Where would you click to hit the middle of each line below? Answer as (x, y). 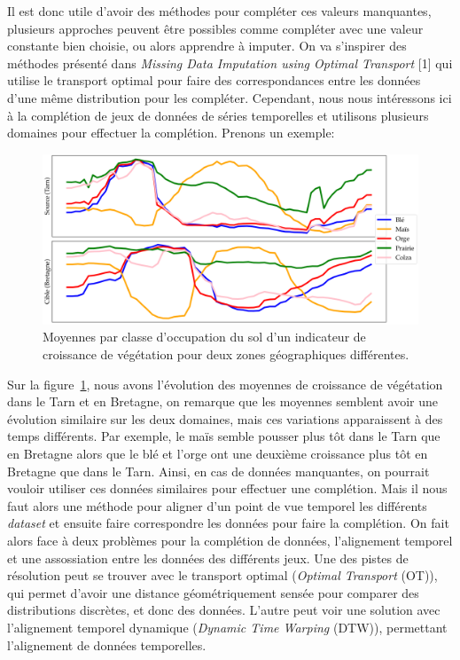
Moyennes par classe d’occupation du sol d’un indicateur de (204, 337)
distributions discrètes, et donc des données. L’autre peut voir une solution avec (224, 610)
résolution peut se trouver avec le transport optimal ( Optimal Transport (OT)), (222, 575)
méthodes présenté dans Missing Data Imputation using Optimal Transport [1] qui (230, 63)
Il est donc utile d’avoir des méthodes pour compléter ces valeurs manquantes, (219, 11)
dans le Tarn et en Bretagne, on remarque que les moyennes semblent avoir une (222, 401)
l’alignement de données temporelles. (107, 644)
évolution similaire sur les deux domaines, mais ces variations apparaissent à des (225, 418)
